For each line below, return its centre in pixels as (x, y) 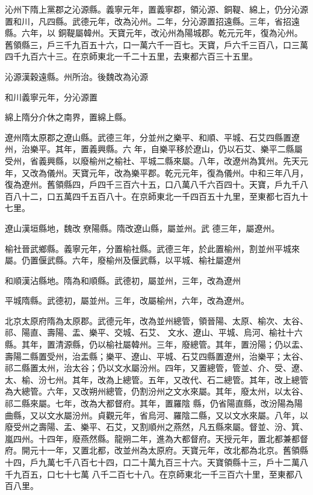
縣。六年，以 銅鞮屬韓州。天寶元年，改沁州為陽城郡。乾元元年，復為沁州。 (154, 33)
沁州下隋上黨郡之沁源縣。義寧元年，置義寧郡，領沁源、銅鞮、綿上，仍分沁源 (156, 9)
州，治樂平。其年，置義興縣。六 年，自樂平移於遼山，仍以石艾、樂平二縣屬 (154, 149)
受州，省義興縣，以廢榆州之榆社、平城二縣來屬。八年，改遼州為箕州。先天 (152, 160)
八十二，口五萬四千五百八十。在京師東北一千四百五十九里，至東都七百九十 (160, 196)
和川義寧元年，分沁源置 (51, 97)
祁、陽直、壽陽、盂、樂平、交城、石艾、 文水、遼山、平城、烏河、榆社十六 (154, 332)
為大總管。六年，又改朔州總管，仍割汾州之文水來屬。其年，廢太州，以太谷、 (156, 391)
